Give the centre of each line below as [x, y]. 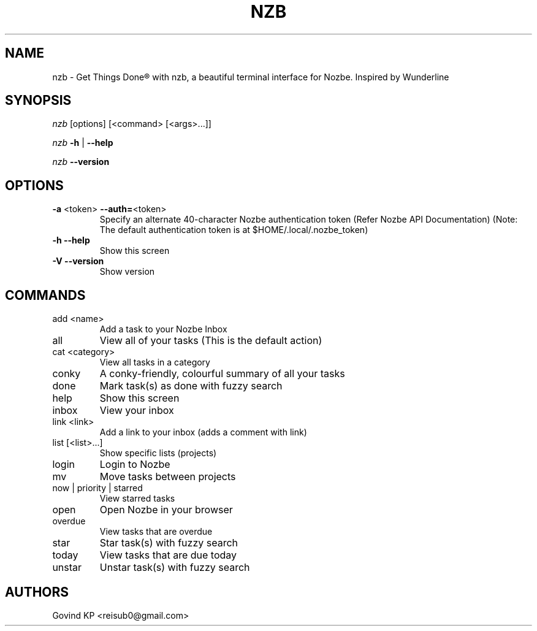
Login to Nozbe [135, 465]
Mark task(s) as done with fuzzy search [191, 386]
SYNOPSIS [38, 101]
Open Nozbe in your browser [166, 510]
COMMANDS [45, 295]
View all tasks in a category [155, 362]
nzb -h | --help [83, 143]
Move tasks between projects [168, 477]
